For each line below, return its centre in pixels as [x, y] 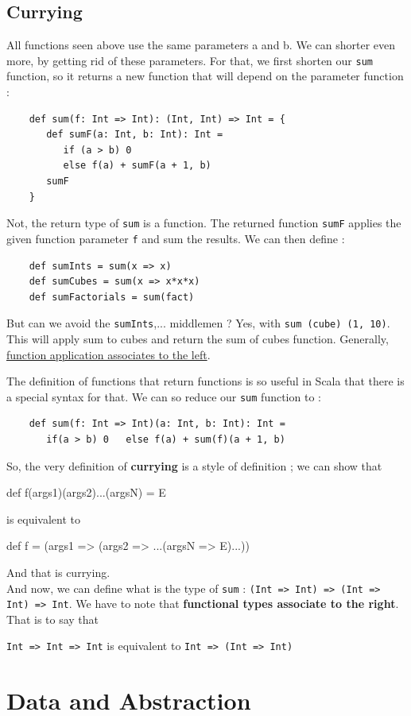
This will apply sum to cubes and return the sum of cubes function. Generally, [198, 338]
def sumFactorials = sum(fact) [112, 297]
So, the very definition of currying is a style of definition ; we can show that [194, 465]
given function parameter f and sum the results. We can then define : [176, 238]
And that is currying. [58, 572]
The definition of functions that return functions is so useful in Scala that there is [205, 381]
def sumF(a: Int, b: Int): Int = [135, 135]
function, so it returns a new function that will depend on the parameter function [205, 76]
